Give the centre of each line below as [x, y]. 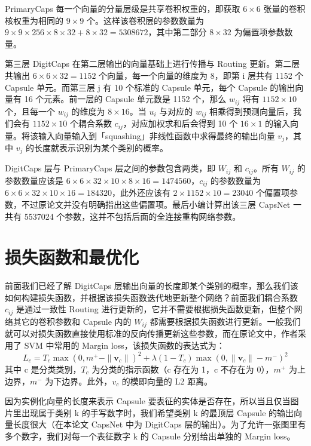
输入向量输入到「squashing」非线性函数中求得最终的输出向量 [156, 135]
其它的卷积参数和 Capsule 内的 [72, 321]
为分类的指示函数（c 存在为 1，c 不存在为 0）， [183, 369]
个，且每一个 [30, 111]
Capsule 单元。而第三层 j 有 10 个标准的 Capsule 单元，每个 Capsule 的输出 [150, 87]
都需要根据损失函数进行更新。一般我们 [225, 321]
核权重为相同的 [34, 20]
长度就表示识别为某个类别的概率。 [101, 147]
